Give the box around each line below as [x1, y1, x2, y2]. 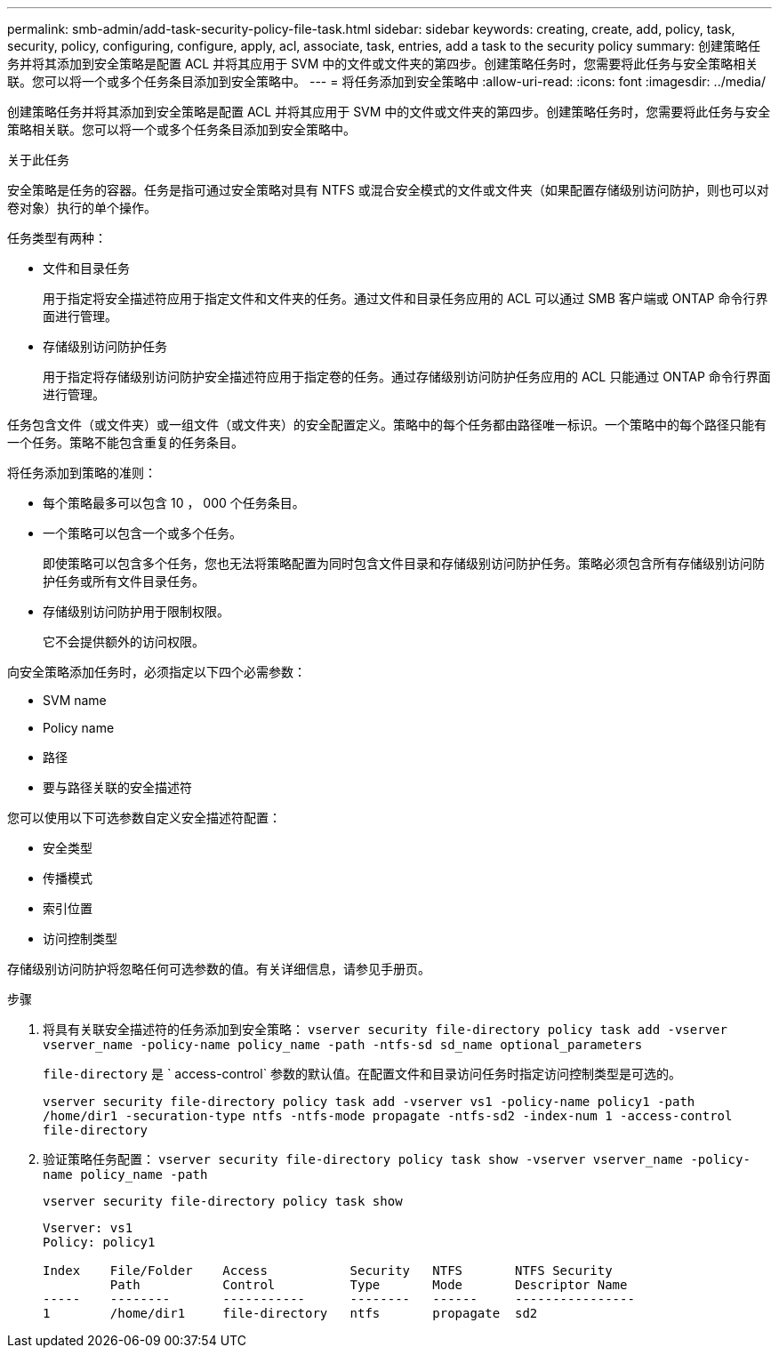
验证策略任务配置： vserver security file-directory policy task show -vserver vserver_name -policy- [43, 1151, 751, 1167]
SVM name [43, 693, 107, 708]
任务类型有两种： [7, 230, 107, 245]
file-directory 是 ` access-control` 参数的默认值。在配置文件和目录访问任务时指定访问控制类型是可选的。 [43, 1066, 682, 1081]
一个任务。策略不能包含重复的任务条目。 [7, 435, 244, 450]
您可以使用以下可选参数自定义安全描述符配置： [7, 810, 281, 825]
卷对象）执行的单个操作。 [7, 200, 157, 215]
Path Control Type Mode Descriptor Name [109, 1278, 628, 1292]
